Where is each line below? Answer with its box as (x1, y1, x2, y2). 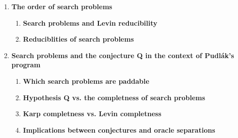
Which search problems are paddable (23, 76, 149, 86)
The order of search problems (11, 1, 112, 11)
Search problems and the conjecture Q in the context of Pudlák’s (11, 50, 234, 60)
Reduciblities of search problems (23, 34, 134, 44)
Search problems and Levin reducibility (23, 17, 158, 28)
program (11, 60, 41, 70)
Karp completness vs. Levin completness (23, 108, 161, 119)
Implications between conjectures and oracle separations (23, 124, 215, 135)
